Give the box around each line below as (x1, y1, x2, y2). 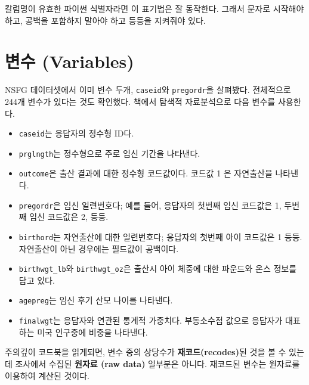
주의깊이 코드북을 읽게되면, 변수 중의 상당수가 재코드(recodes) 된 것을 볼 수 (5, 346, 286, 358)
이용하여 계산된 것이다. (5, 369, 90, 381)
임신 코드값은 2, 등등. (29, 210, 109, 223)
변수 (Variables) (5, 49, 134, 73)
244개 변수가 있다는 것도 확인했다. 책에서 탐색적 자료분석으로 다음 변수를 (5, 95, 276, 107)
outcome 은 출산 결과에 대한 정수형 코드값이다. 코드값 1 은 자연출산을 (18, 167, 273, 179)
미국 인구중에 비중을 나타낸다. (37, 325, 148, 338)
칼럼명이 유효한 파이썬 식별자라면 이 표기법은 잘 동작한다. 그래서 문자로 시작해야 (5, 2, 304, 14)
